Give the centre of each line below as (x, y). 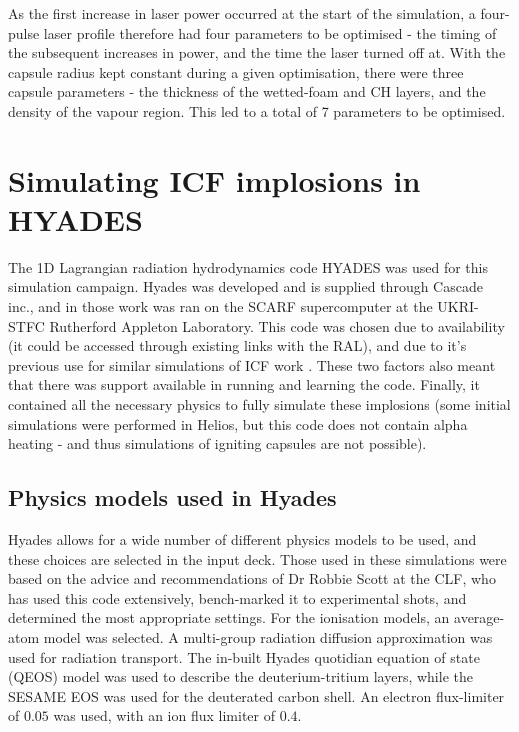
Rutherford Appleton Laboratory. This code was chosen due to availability (277, 325)
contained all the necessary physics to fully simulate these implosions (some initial (259, 404)
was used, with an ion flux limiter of (164, 715)
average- (479, 617)
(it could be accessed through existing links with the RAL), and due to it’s (237, 345)
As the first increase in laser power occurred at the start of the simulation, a (242, 13)
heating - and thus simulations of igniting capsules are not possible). (217, 443)
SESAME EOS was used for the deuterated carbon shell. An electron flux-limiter (256, 695)
